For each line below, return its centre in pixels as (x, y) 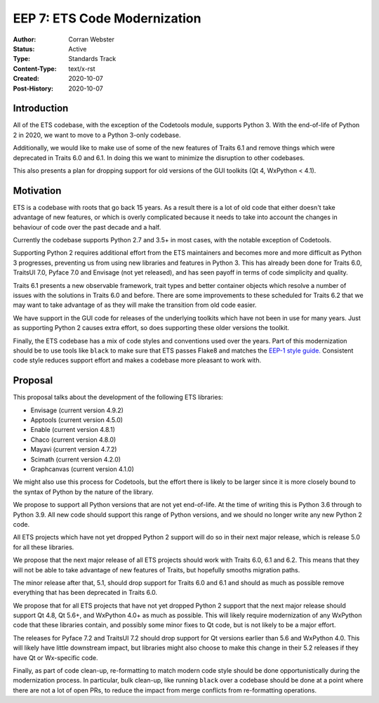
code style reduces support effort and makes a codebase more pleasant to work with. (137, 360)
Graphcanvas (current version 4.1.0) (82, 469)
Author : (25, 39)
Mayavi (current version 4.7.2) (74, 449)
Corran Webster (92, 39)
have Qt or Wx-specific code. (55, 657)
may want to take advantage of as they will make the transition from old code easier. (135, 305)
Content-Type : (35, 68)
